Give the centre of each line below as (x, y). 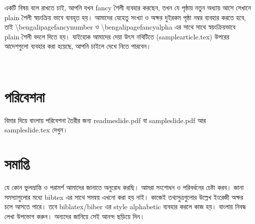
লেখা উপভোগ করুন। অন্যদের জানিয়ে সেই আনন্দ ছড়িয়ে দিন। (75, 216)
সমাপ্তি (17, 164)
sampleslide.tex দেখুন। (36, 130)
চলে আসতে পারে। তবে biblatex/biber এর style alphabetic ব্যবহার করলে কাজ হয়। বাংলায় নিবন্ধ (125, 207)
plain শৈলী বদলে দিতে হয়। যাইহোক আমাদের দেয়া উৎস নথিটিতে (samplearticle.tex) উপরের (117, 36)
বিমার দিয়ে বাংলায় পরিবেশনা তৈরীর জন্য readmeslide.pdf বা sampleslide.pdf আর (105, 120)
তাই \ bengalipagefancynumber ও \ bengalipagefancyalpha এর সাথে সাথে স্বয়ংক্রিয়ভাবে (120, 27)
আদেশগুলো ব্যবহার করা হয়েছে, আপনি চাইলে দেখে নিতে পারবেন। (78, 46)
